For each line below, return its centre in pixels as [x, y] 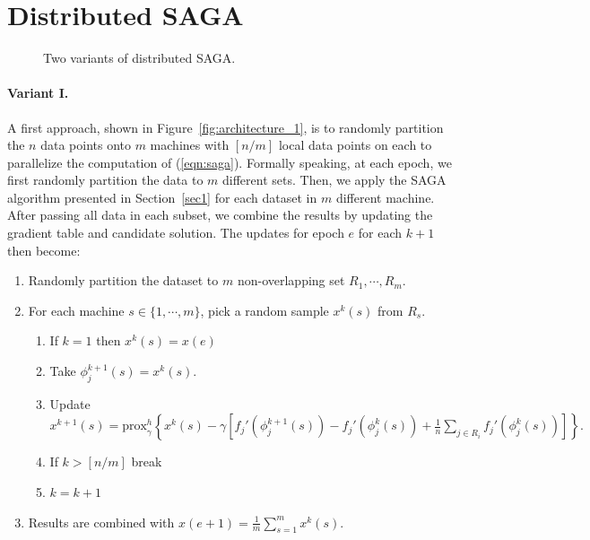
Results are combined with [101, 522]
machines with [190, 145]
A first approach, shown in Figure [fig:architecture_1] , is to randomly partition [226, 127]
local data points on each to [355, 145]
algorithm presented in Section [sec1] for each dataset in [162, 197]
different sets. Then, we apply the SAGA [334, 180]
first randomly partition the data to [105, 180]
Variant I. [38, 93]
